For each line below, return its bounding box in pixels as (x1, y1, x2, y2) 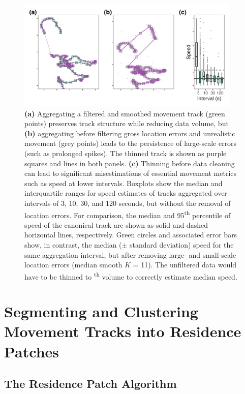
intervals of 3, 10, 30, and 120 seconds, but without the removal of (24, 197, 231, 208)
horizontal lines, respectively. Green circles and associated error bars (24, 229, 237, 240)
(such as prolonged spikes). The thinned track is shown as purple (24, 147, 227, 158)
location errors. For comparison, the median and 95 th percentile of (24, 208, 231, 220)
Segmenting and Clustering (4, 301, 198, 322)
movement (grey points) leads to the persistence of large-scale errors (24, 138, 237, 148)
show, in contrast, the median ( (24, 239, 122, 250)
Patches (4, 341, 59, 361)
